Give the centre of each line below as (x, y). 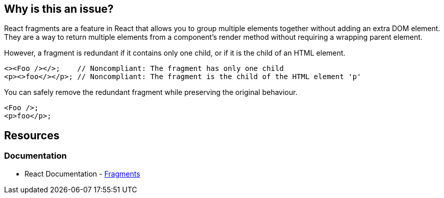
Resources (32, 135)
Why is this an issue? (59, 9)
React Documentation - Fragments (82, 174)
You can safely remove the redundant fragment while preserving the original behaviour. (151, 92)
